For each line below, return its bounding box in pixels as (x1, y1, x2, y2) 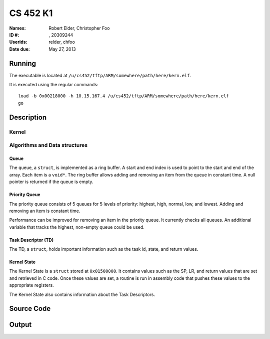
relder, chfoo (48, 39, 75, 45)
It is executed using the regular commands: (9, 82, 98, 88)
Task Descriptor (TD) (9, 237, 54, 243)
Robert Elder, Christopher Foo (48, 25, 110, 31)
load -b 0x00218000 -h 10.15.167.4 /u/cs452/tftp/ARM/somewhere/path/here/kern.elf (18, 93, 229, 99)
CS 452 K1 (9, 8, 53, 19)
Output (9, 320, 32, 329)
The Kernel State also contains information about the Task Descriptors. (9, 291, 155, 297)
